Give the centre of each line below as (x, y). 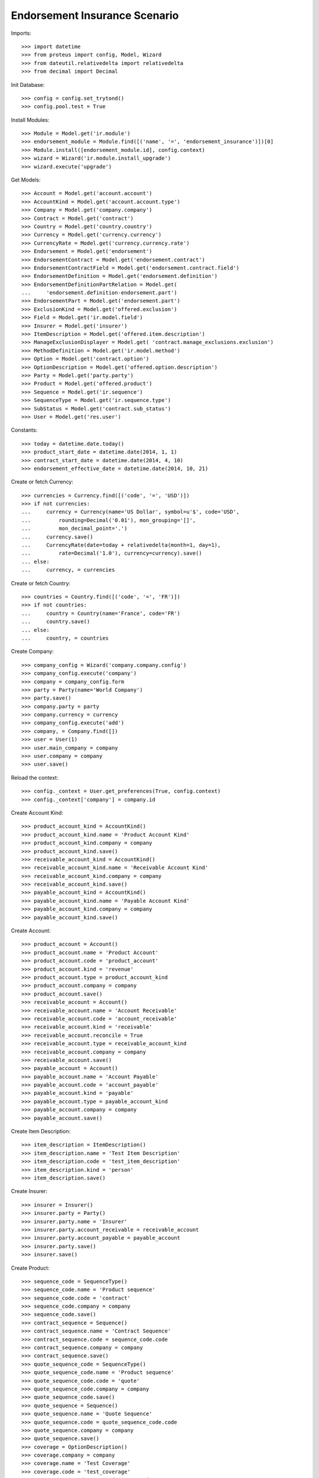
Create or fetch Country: (41, 583)
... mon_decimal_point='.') (74, 529)
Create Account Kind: (37, 812)
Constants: (24, 430)
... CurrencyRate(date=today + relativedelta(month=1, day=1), (121, 545)
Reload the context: (35, 777)
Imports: (21, 33)
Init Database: (28, 85)
